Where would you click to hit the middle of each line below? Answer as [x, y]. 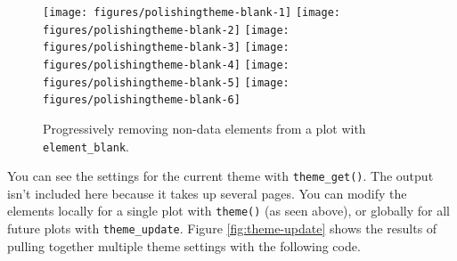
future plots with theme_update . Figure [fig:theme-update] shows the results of [222, 228]
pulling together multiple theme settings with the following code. [184, 245]
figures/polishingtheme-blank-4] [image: [166, 65]
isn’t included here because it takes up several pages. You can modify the [207, 193]
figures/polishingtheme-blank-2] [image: [166, 30]
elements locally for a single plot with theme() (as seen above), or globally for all [228, 211]
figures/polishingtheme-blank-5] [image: [166, 82]
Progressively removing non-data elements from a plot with [204, 128]
